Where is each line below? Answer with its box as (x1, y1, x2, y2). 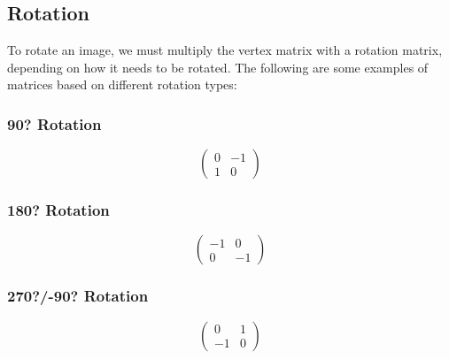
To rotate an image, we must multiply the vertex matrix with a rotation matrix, (7, 41, 443, 59)
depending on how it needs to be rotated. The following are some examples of (7, 57, 429, 76)
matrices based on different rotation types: (7, 75, 237, 94)
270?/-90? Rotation (7, 285, 149, 307)
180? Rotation (7, 199, 110, 221)
